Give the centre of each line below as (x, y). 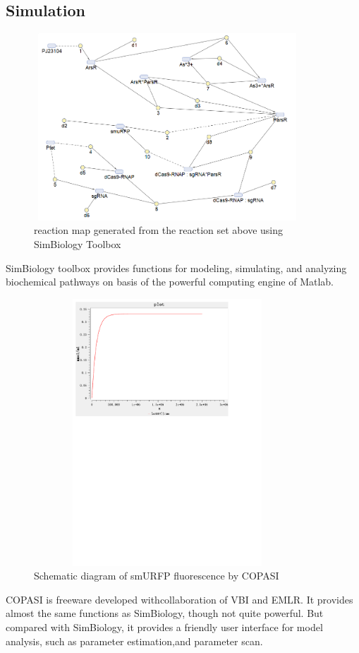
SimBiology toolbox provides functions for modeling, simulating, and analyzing (176, 267)
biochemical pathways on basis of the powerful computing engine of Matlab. (170, 282)
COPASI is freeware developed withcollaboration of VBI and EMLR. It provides (179, 599)
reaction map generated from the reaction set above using (159, 230)
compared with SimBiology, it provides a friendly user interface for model (164, 627)
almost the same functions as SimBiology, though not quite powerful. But (165, 613)
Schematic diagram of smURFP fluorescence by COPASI (157, 576)
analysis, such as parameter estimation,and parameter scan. (134, 641)
